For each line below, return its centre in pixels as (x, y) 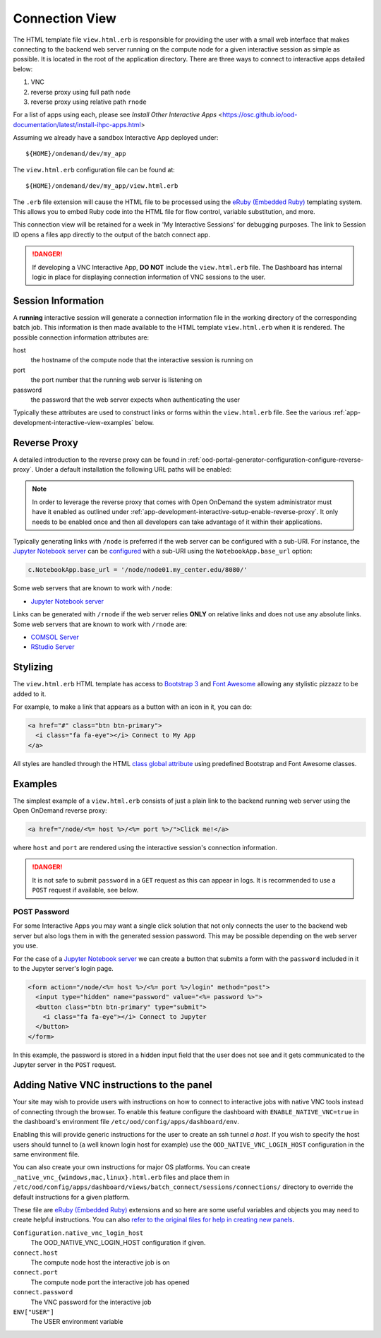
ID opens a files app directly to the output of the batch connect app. (112, 234)
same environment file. (47, 1154)
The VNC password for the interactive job (91, 1302)
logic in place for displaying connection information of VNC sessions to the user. (149, 277)
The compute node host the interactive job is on (101, 1262)
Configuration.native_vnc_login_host (78, 1233)
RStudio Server (53, 647)
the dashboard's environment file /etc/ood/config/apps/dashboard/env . (126, 1121)
